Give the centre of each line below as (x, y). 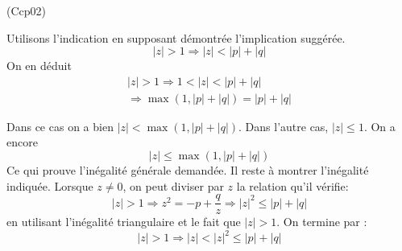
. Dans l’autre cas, (284, 126)
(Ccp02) (26, 10)
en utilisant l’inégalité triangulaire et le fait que (124, 222)
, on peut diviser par (173, 185)
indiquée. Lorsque (50, 185)
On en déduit (39, 66)
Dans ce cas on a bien (60, 126)
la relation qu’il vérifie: (292, 185)
